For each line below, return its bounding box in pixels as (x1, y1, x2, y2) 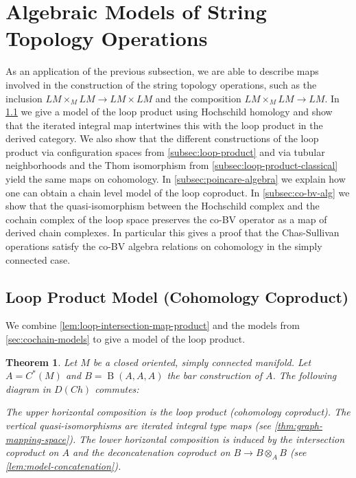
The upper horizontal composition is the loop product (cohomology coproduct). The (5, 405, 351, 419)
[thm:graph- (274, 418, 323, 432)
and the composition (155, 91, 241, 105)
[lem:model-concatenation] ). (5, 458, 121, 473)
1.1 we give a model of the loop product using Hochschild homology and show (5, 104, 333, 119)
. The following (272, 368, 337, 383)
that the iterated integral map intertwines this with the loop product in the (5, 117, 323, 132)
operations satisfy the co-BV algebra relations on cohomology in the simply (5, 239, 322, 253)
